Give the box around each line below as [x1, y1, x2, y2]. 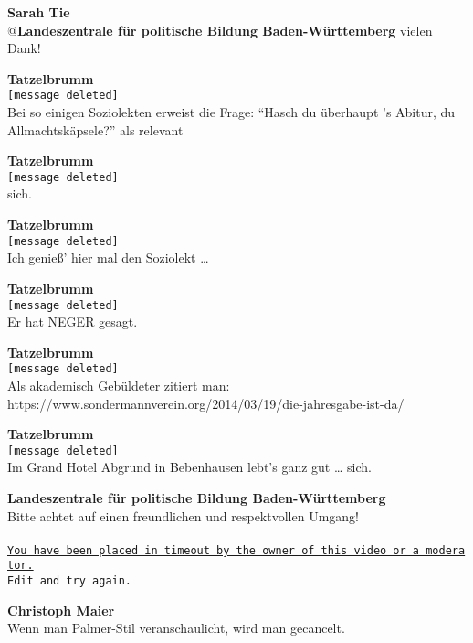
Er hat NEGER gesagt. [7, 312, 138, 331]
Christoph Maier [7, 600, 115, 619]
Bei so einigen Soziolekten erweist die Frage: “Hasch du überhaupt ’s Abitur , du [7, 102, 456, 122]
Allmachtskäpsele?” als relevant [7, 120, 184, 139]
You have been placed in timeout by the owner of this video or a [7, 543, 420, 557]
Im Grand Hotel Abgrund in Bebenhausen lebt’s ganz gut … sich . [7, 457, 372, 477]
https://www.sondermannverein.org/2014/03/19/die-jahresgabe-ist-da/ [7, 393, 405, 413]
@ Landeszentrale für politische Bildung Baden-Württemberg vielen [7, 20, 433, 39]
